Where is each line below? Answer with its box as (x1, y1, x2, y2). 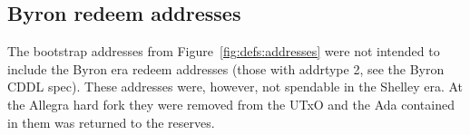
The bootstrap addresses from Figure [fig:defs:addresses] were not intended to (7, 42, 440, 61)
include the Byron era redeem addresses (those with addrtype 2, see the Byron (7, 59, 445, 78)
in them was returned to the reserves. (7, 112, 215, 131)
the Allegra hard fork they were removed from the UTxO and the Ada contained (7, 94, 455, 113)
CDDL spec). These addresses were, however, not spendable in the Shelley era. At (7, 77, 464, 96)
